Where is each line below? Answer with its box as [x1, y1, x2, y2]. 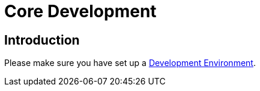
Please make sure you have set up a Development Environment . [4, 58, 256, 68]
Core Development [4, 1, 157, 21]
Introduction [4, 32, 80, 48]
